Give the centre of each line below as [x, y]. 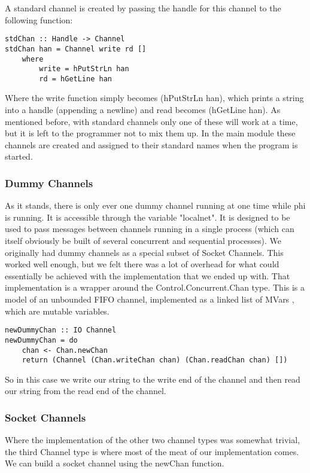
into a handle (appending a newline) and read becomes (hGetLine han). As [143, 110]
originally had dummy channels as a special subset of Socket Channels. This [144, 252]
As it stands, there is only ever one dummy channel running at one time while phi [155, 205]
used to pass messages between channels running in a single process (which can [150, 229]
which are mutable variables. [57, 311]
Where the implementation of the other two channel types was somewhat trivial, [153, 440]
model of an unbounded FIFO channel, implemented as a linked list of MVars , [150, 299]
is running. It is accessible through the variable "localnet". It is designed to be [148, 217]
